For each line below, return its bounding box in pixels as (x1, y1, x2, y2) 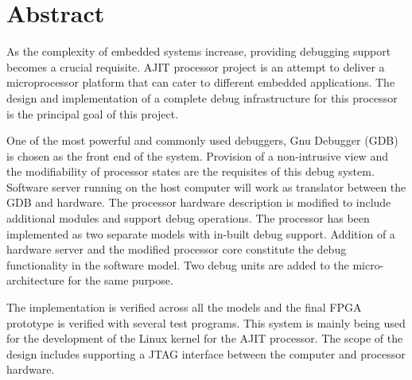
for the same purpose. (68, 272, 173, 289)
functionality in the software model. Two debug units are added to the (6, 256, 349, 273)
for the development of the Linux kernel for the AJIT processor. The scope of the (6, 330, 403, 347)
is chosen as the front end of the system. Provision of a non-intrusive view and (6, 147, 388, 164)
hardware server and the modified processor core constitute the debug (6, 241, 347, 258)
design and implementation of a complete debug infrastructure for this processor (6, 89, 398, 106)
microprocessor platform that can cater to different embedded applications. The (6, 74, 395, 91)
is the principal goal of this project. (6, 105, 179, 122)
